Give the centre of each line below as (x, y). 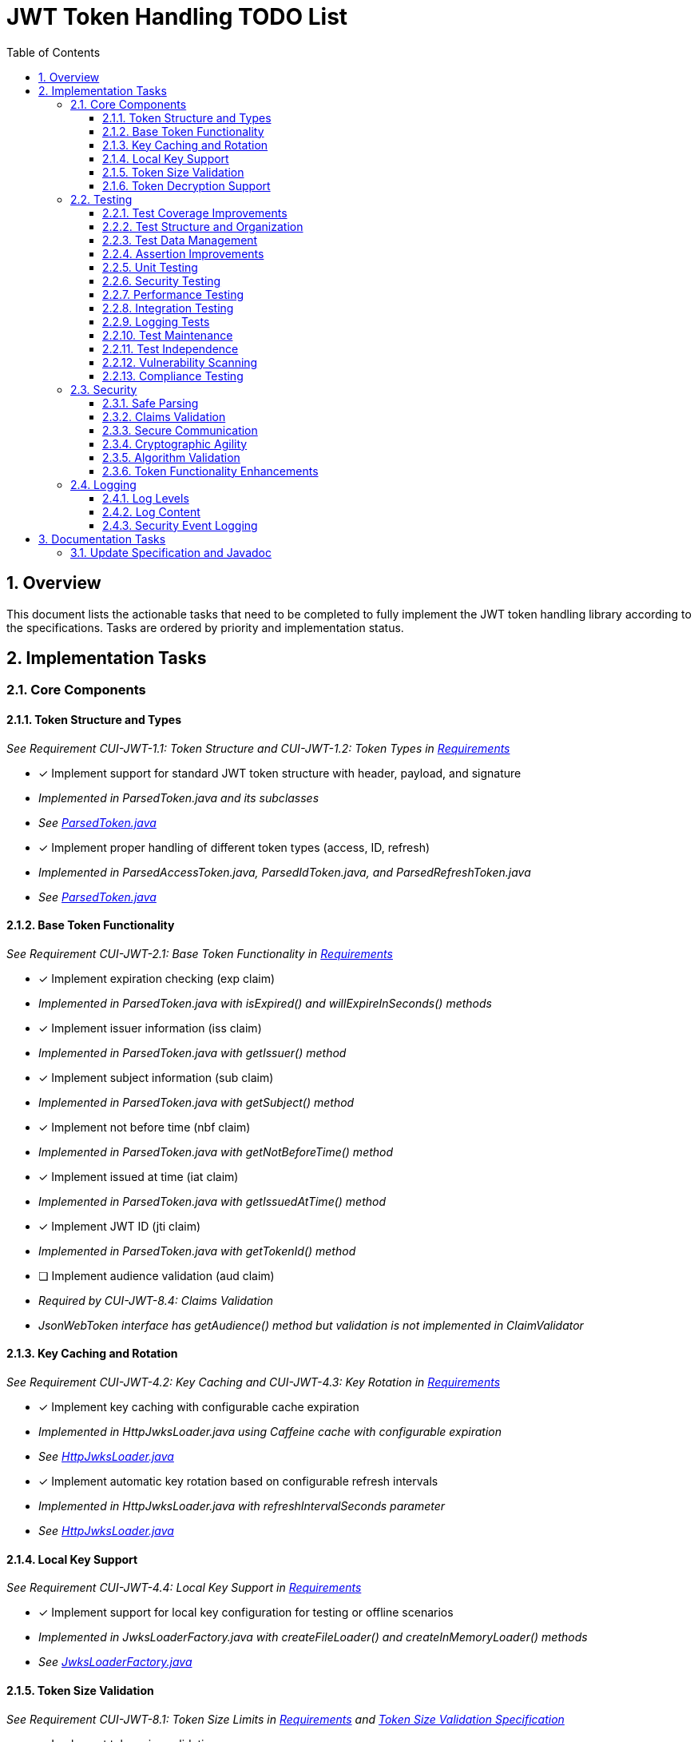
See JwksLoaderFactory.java (115, 1662)
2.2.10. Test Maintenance (168, 335)
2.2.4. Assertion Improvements (183, 253)
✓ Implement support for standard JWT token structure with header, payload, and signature (280, 773)
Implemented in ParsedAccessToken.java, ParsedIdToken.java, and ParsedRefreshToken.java (285, 872)
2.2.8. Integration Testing (168, 308)
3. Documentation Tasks (102, 539)
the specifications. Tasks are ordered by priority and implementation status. (205, 627)
